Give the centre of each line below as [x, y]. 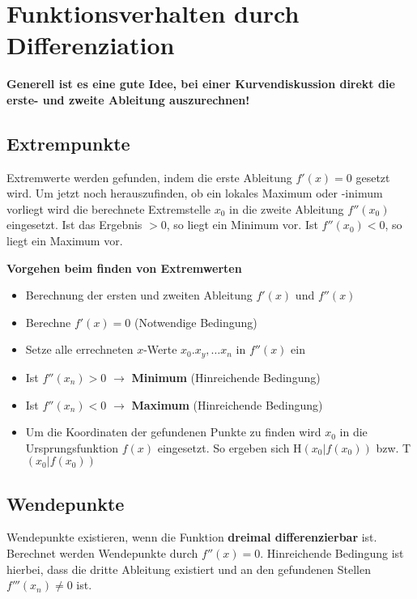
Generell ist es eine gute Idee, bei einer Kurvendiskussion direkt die [201, 84]
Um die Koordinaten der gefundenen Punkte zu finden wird [173, 432]
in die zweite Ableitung [287, 208]
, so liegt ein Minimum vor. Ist [242, 225]
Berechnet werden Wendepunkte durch [102, 553]
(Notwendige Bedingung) [196, 322]
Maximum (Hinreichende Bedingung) [227, 404]
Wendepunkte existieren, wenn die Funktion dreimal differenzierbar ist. [192, 537]
